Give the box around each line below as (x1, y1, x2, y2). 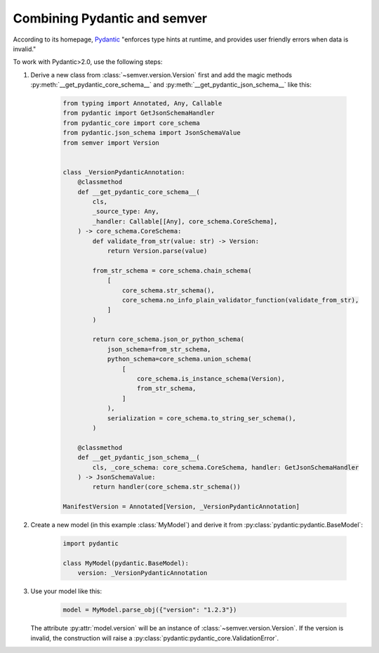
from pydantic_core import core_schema (62, 119, 200, 127)
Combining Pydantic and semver (13, 11, 207, 26)
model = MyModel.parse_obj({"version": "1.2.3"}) (62, 606, 237, 614)
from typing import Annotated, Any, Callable (62, 99, 222, 108)
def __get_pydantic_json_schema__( (77, 453, 200, 462)
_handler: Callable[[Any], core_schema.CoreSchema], (92, 217, 278, 225)
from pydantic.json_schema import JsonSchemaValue (62, 129, 241, 137)
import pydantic (62, 540, 119, 548)
